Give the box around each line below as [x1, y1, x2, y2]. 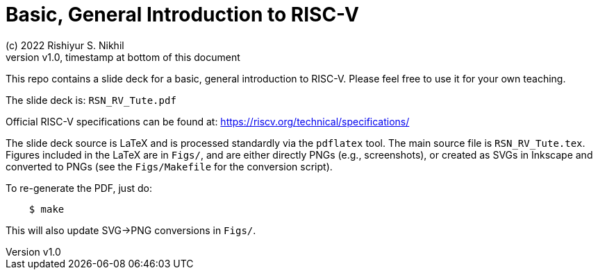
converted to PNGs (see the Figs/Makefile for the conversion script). [6, 160, 333, 172]
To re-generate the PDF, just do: [6, 181, 153, 194]
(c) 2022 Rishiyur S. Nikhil [6, 39, 124, 51]
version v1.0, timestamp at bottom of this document [6, 51, 240, 63]
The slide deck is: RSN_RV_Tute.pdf [6, 94, 176, 106]
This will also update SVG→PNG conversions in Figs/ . [6, 224, 256, 236]
